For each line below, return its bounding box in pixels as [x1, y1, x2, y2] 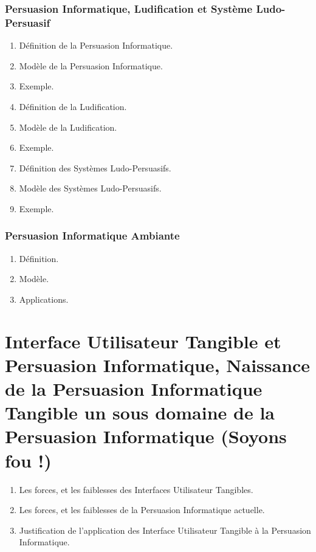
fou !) [5, 447, 52, 472]
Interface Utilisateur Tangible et [5, 328, 281, 353]
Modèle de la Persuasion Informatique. [19, 59, 163, 72]
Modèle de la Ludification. [19, 120, 117, 133]
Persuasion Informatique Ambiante [5, 228, 180, 243]
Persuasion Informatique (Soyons [5, 424, 287, 449]
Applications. [19, 292, 69, 305]
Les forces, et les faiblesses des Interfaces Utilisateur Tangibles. [19, 483, 253, 495]
